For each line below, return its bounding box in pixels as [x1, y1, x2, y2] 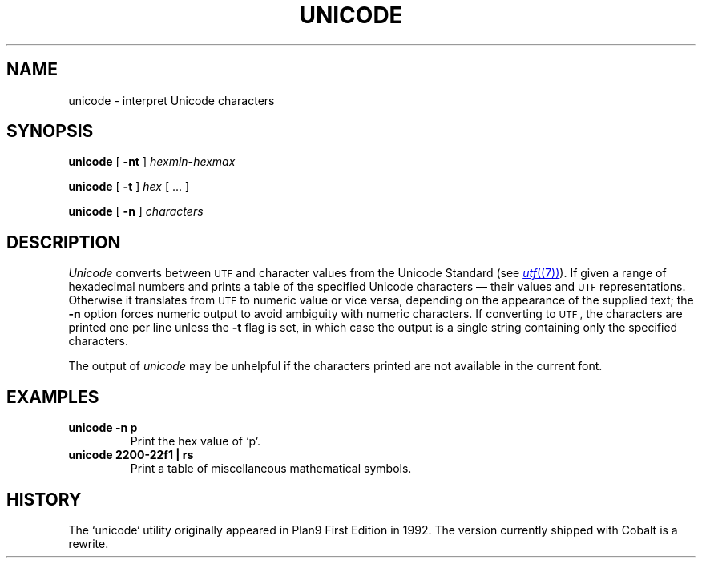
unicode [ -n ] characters [68, 204, 204, 219]
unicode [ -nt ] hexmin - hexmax [68, 155, 236, 169]
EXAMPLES [6, 386, 99, 407]
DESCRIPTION [6, 232, 121, 252]
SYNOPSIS [6, 121, 94, 142]
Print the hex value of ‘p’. [130, 434, 261, 449]
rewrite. [68, 536, 109, 550]
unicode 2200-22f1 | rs [68, 448, 194, 462]
